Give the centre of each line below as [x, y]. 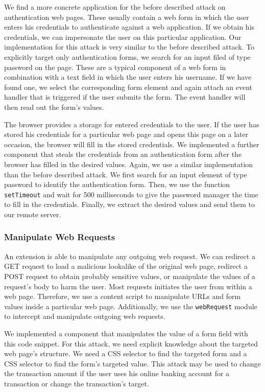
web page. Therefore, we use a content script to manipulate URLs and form [123, 296]
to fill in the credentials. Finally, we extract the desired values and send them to [129, 204]
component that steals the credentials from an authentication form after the [123, 154]
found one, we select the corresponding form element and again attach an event [128, 87]
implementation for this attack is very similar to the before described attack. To [129, 47]
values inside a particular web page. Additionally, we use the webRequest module [131, 306]
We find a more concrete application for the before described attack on [115, 7]
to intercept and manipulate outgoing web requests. [85, 316]
